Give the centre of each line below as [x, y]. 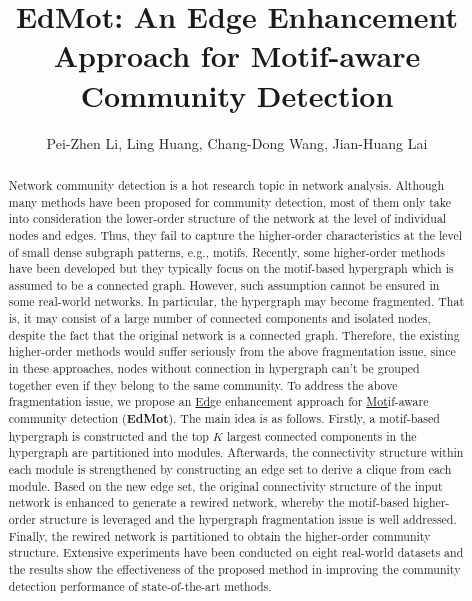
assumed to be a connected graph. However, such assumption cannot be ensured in [224, 284]
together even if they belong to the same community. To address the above [203, 384]
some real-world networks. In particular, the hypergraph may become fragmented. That [236, 301]
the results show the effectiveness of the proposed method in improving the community [234, 568]
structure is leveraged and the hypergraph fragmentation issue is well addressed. [248, 519]
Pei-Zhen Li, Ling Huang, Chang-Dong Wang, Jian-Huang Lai [237, 142]
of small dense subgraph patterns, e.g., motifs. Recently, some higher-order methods [226, 251]
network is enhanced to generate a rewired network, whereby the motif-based [209, 502]
